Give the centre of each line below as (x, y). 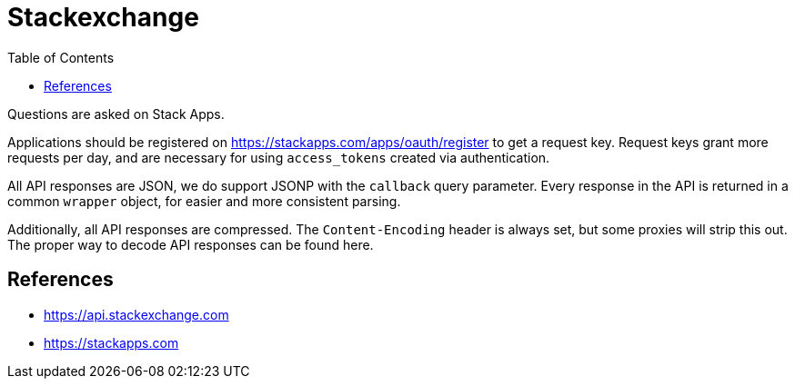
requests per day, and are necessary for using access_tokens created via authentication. (279, 157)
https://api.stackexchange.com (136, 314)
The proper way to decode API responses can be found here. (191, 244)
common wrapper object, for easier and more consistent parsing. (204, 201)
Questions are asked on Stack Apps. (116, 114)
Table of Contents (61, 57)
